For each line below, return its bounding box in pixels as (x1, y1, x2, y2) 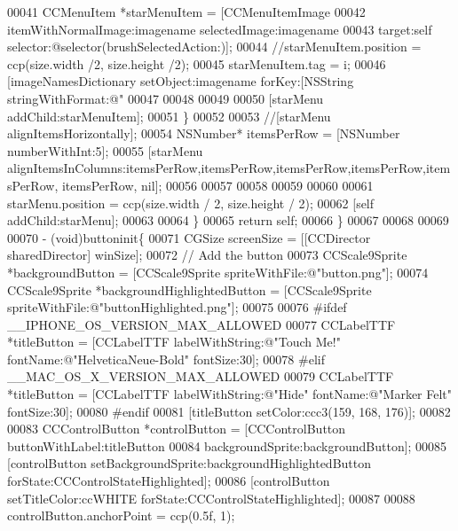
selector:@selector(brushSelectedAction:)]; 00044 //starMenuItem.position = (7, 37, 422, 56)
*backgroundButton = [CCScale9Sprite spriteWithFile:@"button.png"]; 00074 (7, 262, 429, 281)
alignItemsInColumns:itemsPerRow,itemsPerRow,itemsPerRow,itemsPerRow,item (7, 159, 451, 177)
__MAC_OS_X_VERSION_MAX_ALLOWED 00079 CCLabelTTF (7, 367, 394, 386)
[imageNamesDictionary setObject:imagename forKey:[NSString (7, 72, 354, 90)
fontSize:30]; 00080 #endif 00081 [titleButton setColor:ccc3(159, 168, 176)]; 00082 (7, 402, 451, 420)
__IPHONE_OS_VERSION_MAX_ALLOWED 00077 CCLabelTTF (7, 315, 396, 333)
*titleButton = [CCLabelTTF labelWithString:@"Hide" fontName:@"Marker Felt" (7, 385, 453, 403)
